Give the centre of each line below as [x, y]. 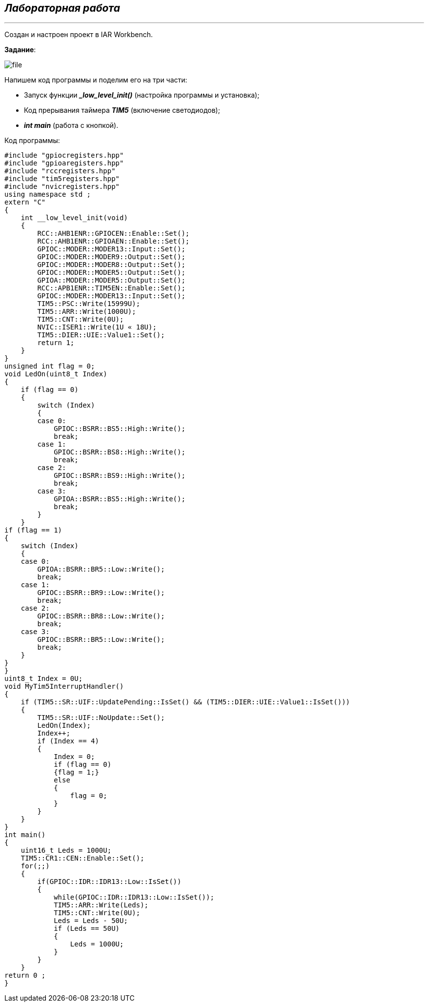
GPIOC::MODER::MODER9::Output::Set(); [111, 257]
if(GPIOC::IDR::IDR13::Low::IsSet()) [109, 882]
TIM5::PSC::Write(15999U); [89, 304]
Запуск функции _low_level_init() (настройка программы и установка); [142, 95]
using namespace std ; [48, 195]
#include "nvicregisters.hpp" [62, 187]
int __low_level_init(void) [74, 218]
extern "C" [25, 202]
